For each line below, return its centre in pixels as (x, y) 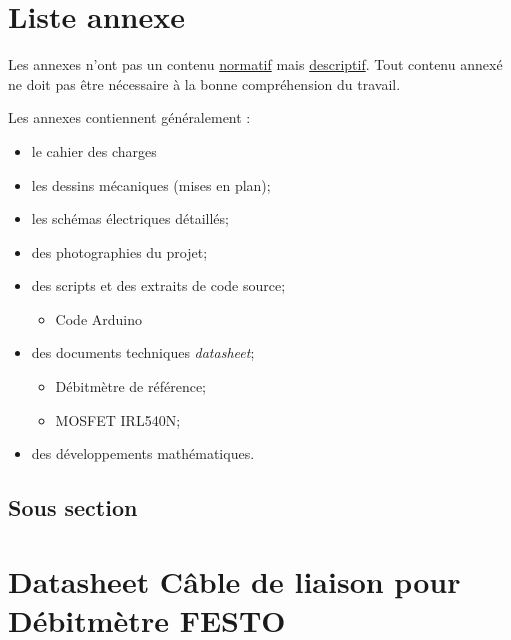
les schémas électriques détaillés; (130, 218)
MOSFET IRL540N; (118, 419)
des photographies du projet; (119, 251)
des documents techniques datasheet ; (143, 352)
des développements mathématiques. (143, 453)
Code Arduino (98, 318)
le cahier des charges (94, 150)
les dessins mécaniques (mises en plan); (151, 184)
